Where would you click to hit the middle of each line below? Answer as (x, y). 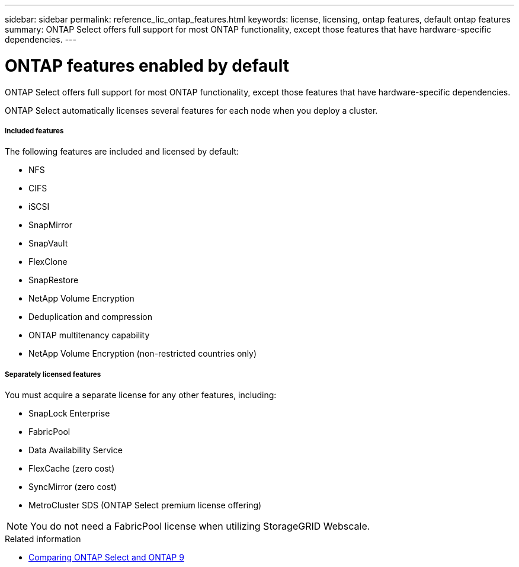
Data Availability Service (76, 450)
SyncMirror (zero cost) (73, 487)
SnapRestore (54, 280)
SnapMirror (50, 225)
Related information (43, 539)
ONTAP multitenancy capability (89, 335)
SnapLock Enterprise (69, 414)
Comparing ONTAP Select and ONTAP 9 (106, 558)
